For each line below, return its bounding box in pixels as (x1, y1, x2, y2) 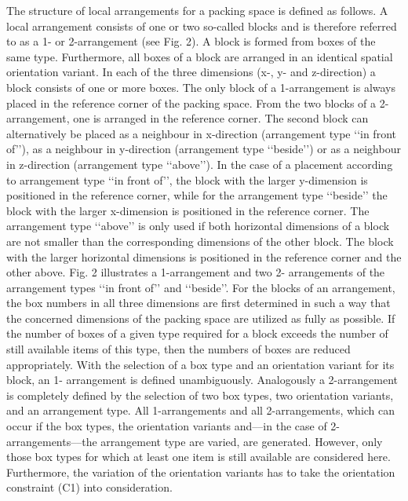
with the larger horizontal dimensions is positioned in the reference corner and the (6, 248, 402, 265)
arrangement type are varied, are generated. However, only (100, 433, 383, 449)
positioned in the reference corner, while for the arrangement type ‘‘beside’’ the (6, 187, 388, 203)
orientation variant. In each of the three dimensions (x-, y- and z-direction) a (6, 64, 376, 80)
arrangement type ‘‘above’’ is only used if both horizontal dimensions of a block (6, 218, 390, 234)
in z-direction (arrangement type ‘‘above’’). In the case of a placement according (6, 155, 393, 172)
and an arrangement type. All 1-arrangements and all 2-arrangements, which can (6, 402, 395, 419)
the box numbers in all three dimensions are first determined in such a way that (6, 294, 391, 311)
